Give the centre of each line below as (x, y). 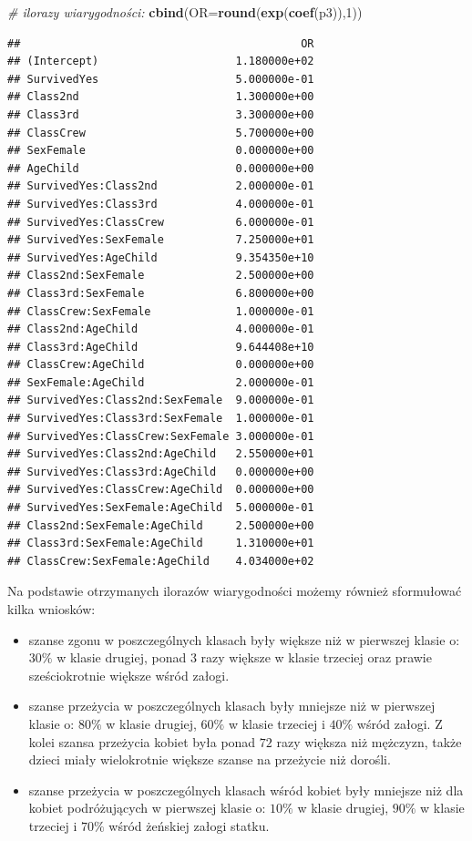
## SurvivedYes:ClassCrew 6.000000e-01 (161, 222)
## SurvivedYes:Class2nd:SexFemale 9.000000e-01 (161, 400)
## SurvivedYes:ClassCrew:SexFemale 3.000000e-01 (161, 436)
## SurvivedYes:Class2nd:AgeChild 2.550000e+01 (161, 454)
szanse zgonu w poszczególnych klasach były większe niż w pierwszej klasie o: (244, 639)
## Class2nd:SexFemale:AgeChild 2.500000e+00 (161, 525)
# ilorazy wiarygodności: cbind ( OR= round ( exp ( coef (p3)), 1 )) (185, 12)
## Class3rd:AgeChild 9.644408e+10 (161, 347)
